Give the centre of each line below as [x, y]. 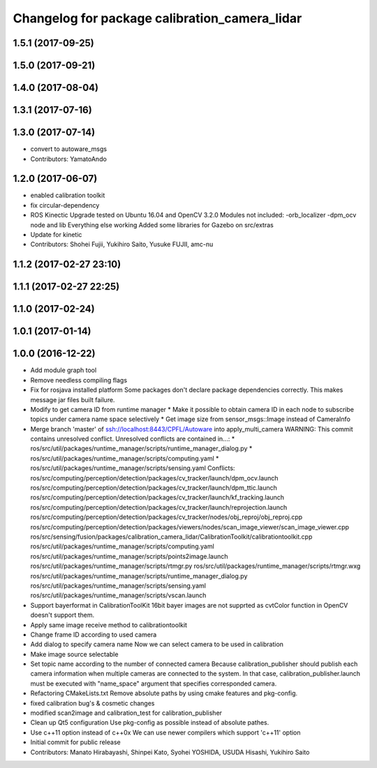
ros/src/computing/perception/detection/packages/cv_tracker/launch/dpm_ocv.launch [154, 478]
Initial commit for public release [76, 742]
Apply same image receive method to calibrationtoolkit [109, 625]
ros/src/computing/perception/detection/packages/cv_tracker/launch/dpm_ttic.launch [154, 488]
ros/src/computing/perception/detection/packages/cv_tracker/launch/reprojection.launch [159, 507]
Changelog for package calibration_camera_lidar [157, 18]
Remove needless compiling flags [79, 380]
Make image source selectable [74, 654]
